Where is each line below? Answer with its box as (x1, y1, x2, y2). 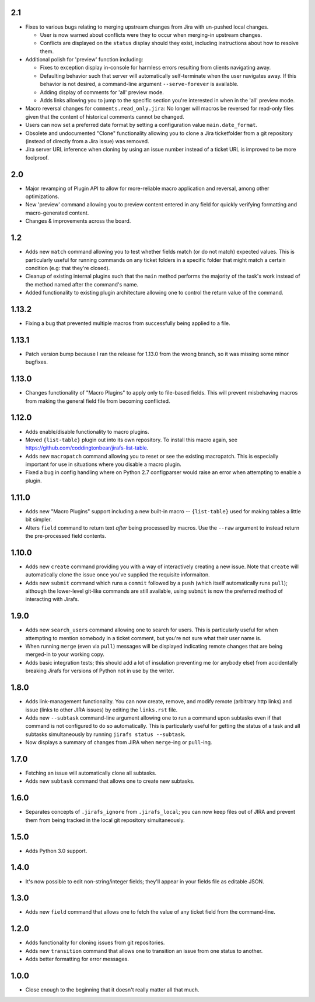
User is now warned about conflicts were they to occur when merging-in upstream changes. (40, 31, 262, 38)
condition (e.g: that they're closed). (25, 264, 110, 271)
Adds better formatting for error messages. (25, 956, 129, 963)
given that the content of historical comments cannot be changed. (25, 113, 184, 120)
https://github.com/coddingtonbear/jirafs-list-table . (25, 444, 149, 451)
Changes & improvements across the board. (25, 217, 131, 224)
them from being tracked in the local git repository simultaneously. (25, 816, 185, 824)
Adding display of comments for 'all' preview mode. (40, 88, 164, 96)
